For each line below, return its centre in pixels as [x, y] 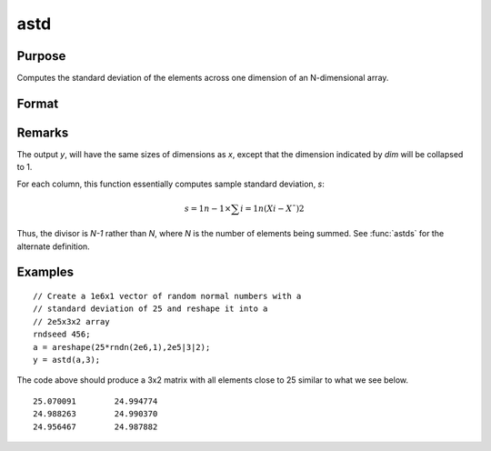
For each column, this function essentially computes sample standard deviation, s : [170, 184]
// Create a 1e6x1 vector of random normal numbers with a [167, 296]
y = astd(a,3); [67, 360]
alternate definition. [53, 246]
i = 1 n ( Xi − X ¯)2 [272, 208]
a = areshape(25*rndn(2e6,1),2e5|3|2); [122, 347]
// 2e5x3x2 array [71, 321]
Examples [45, 272]
